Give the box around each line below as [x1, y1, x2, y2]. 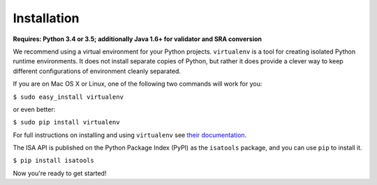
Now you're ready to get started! [13, 169, 107, 177]
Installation [13, 10, 80, 26]
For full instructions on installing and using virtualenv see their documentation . [13, 131, 247, 139]
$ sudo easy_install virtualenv [13, 92, 124, 101]
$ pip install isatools [13, 156, 94, 165]
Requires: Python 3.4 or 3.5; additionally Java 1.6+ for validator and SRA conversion [13, 35, 262, 43]
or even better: [13, 105, 56, 113]
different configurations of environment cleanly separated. [13, 67, 182, 75]
